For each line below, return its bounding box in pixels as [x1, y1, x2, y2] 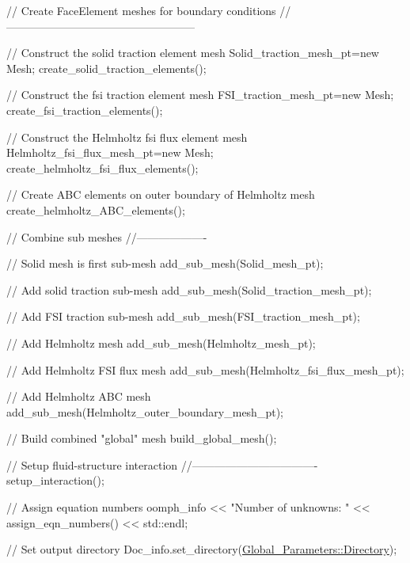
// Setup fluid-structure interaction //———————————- [6, 456, 318, 473]
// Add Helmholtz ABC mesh [6, 388, 151, 405]
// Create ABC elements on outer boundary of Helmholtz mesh [6, 186, 315, 203]
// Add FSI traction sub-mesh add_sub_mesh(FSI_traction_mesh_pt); [6, 308, 360, 325]
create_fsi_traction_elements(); [6, 101, 163, 118]
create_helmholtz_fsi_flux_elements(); [6, 159, 199, 176]
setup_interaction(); [6, 472, 104, 489]
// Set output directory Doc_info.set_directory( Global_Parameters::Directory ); [6, 541, 397, 557]
